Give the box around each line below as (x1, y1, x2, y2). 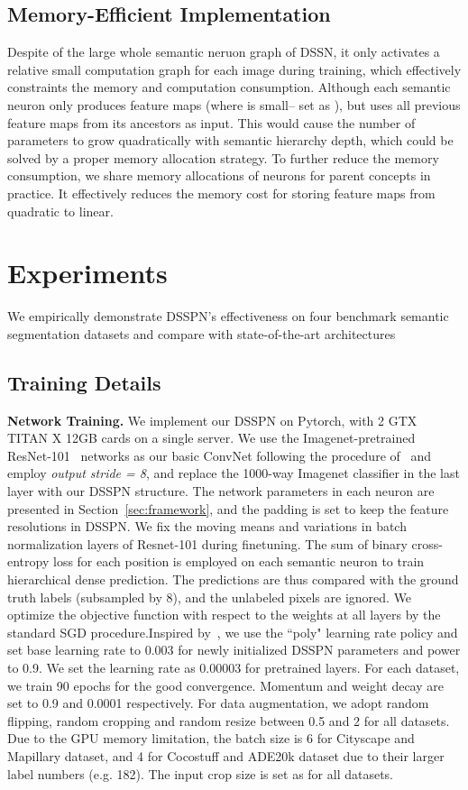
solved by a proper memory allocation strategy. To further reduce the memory (7, 148, 439, 167)
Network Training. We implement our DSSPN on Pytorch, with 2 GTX (7, 410, 418, 429)
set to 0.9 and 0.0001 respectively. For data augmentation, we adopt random (7, 694, 429, 712)
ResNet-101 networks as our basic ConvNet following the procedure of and (7, 446, 432, 464)
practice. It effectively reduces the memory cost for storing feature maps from (7, 183, 436, 202)
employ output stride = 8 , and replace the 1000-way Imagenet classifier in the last (7, 464, 460, 482)
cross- (411, 534, 444, 553)
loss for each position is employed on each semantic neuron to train (52, 552, 425, 571)
